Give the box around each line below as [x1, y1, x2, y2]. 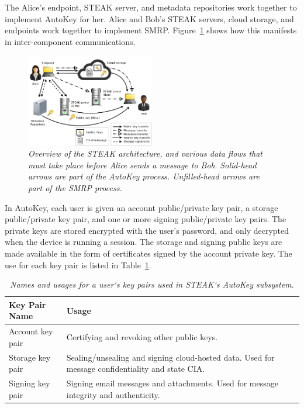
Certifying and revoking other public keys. [66, 331, 218, 343]
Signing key [9, 377, 50, 389]
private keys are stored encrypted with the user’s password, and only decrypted [5, 224, 289, 236]
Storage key [9, 351, 51, 363]
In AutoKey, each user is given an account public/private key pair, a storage [5, 201, 278, 213]
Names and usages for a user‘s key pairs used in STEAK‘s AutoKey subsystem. [10, 278, 294, 291]
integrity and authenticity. [66, 388, 160, 400]
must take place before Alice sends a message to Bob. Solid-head [28, 158, 257, 171]
